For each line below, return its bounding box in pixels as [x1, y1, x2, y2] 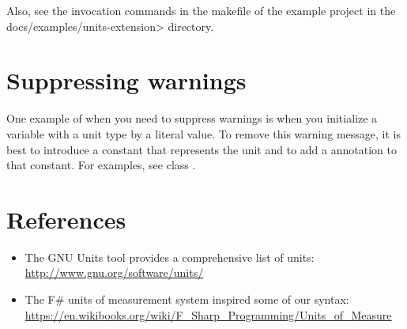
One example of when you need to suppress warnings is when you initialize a [6, 110, 378, 127]
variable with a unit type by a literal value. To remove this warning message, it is [6, 125, 401, 142]
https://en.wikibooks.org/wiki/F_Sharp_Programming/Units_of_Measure [24, 306, 392, 323]
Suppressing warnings [6, 64, 247, 96]
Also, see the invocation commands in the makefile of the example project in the [6, 2, 396, 18]
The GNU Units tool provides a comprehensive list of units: [24, 248, 315, 265]
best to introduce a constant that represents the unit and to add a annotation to [6, 141, 397, 157]
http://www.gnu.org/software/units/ [24, 264, 204, 281]
